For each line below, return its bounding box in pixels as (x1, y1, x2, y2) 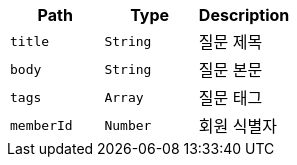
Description (198, 5, 290, 25)
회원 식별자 (198, 116, 277, 136)
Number (104, 117, 152, 133)
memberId (10, 117, 73, 133)
